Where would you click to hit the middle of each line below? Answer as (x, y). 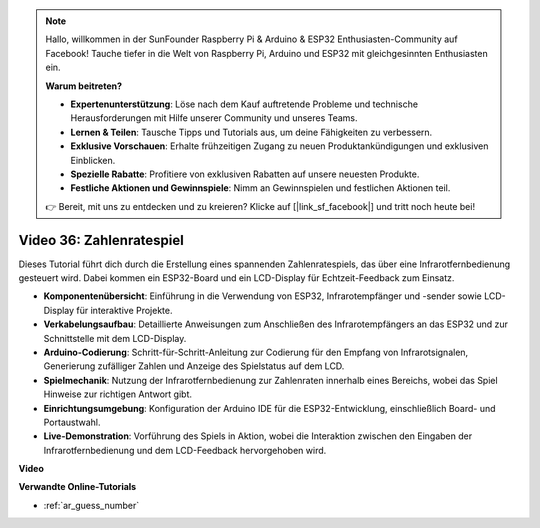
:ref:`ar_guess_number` (91, 505)
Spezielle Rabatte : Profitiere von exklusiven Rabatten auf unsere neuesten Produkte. (245, 174)
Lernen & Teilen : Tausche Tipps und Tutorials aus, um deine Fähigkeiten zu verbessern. (251, 132)
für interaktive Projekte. (124, 310)
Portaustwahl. (72, 422)
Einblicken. (93, 160)
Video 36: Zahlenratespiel (101, 240)
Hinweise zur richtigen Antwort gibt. (118, 394)
